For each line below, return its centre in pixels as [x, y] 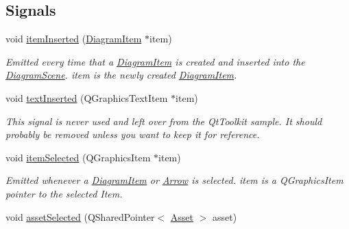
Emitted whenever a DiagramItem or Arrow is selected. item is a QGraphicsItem [174, 180]
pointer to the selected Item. [64, 193]
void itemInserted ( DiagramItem [74, 39]
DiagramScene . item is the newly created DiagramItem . [121, 75]
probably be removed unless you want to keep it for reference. [133, 134]
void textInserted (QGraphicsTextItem [87, 97]
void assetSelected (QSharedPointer [80, 216]
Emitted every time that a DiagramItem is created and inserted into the [155, 61]
